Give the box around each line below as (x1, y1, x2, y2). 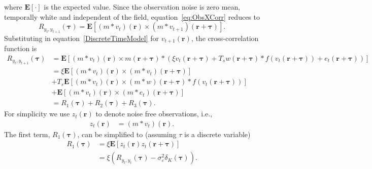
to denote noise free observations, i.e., (95, 108, 213, 119)
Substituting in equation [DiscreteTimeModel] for (4, 32, 159, 43)
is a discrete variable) (184, 129, 251, 139)
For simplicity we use (4, 108, 70, 119)
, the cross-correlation (191, 32, 259, 43)
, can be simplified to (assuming (77, 129, 177, 139)
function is (4, 43, 37, 54)
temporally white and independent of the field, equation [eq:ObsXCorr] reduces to (4, 11, 260, 22)
